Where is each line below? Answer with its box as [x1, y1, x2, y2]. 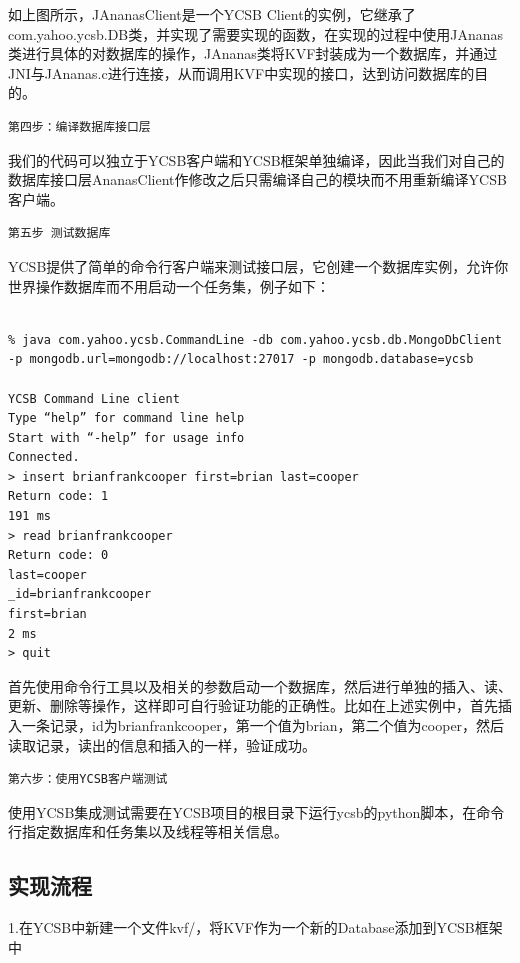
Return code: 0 [8, 548, 109, 563]
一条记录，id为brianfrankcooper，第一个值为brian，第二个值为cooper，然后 [21, 715, 505, 735]
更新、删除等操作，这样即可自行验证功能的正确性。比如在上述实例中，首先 [8, 695, 498, 716]
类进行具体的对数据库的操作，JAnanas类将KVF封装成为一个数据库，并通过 [8, 43, 498, 64]
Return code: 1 [8, 489, 109, 504]
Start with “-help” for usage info [8, 430, 245, 445]
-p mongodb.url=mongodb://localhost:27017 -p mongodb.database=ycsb [8, 352, 474, 367]
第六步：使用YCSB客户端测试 [8, 772, 168, 787]
